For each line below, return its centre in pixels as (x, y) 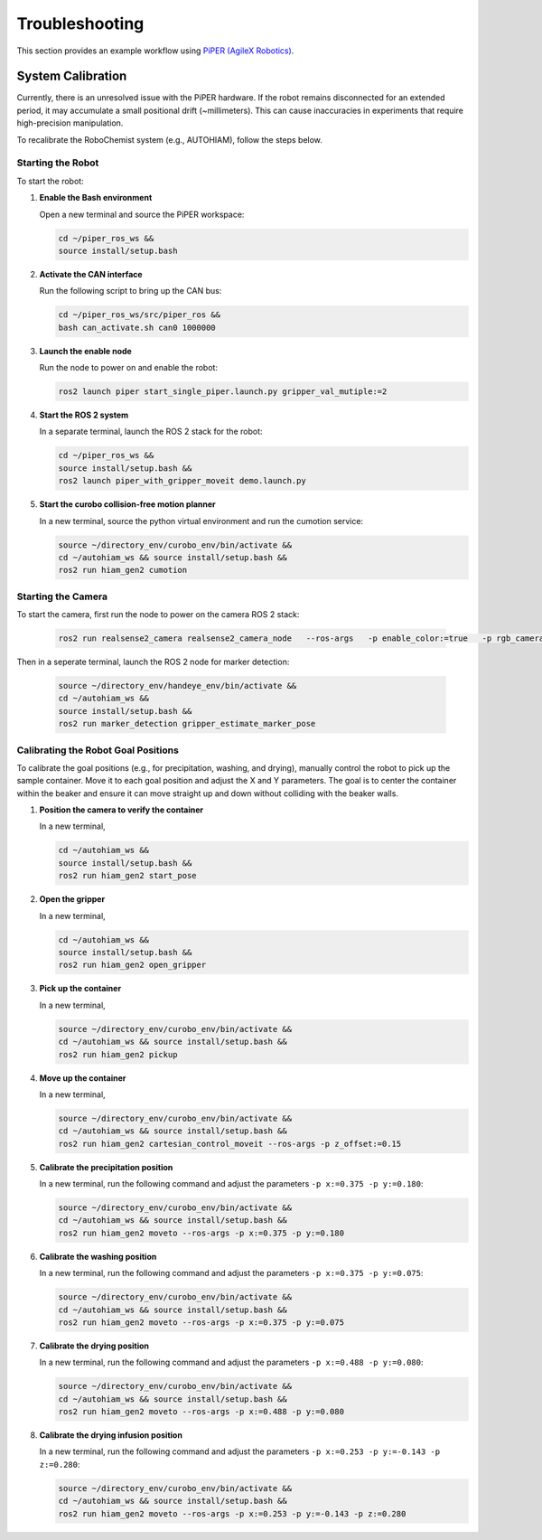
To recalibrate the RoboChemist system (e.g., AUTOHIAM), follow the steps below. (169, 139)
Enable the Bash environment (96, 198)
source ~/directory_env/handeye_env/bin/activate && (178, 685)
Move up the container (83, 1078)
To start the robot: (51, 181)
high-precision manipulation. (70, 123)
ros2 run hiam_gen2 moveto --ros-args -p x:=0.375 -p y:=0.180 (201, 1233)
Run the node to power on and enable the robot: (129, 368)
